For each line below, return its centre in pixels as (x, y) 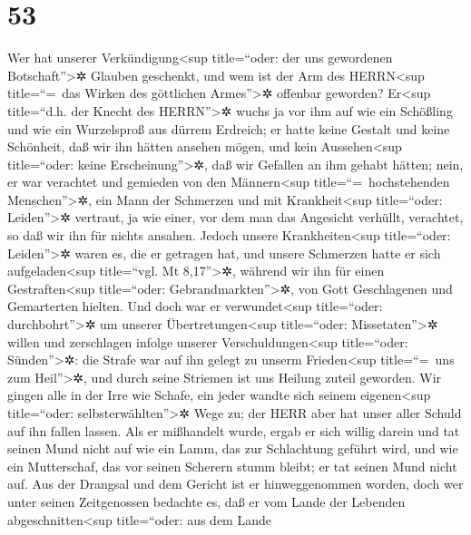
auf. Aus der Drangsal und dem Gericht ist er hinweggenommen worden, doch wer (235, 484)
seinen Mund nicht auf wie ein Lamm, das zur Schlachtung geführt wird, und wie (233, 448)
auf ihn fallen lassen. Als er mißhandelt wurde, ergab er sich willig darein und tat (234, 430)
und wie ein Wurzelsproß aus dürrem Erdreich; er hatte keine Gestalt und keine (229, 128)
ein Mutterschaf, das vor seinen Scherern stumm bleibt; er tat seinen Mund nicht (232, 466)
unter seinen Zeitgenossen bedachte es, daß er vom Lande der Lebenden (206, 501)
